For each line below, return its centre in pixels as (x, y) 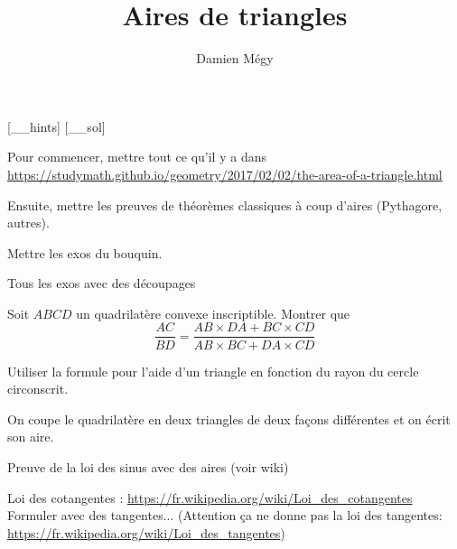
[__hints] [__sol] (56, 126)
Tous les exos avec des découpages (102, 283)
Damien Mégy (235, 58)
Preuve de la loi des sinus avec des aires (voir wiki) (148, 466)
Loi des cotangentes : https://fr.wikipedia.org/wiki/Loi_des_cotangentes (210, 497)
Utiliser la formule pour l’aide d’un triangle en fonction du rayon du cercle (213, 371)
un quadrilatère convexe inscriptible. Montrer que (213, 313)
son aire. (31, 437)
